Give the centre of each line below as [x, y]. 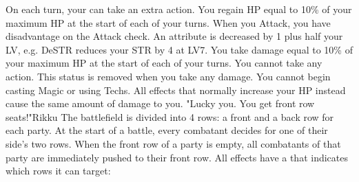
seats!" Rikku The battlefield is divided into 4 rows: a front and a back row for [170, 116]
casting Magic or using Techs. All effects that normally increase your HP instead [176, 90]
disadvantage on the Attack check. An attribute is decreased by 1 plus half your [174, 36]
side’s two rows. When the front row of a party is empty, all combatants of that [173, 143]
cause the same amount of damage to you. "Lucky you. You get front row [160, 103]
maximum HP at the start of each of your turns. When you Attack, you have [168, 22]
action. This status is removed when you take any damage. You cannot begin [168, 76]
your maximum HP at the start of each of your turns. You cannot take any [164, 63]
